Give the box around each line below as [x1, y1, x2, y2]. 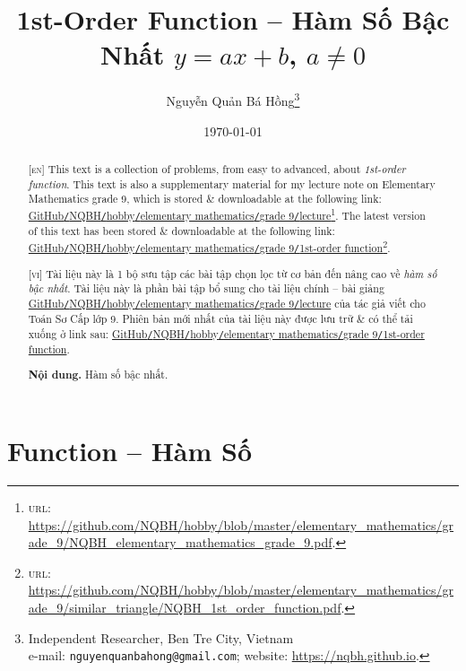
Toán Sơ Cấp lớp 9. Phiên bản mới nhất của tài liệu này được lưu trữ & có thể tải [28, 311, 413, 327]
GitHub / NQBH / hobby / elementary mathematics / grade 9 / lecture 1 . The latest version [28, 205, 426, 222]
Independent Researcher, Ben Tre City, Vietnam [28, 628, 294, 647]
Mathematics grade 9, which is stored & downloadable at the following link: [28, 191, 382, 206]
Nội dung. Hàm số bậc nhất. [28, 367, 168, 383]
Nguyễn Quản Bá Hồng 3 [166, 89, 300, 109]
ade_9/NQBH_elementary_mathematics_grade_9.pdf [28, 533, 332, 552]
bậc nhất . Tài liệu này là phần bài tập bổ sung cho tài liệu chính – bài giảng [28, 281, 384, 296]
